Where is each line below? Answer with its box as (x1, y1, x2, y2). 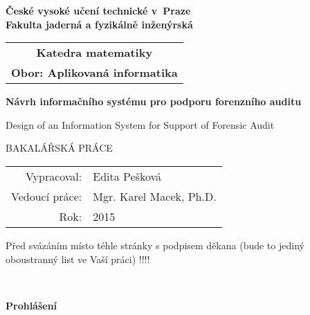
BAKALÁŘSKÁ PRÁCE (6, 141, 113, 155)
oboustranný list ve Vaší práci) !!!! (6, 251, 150, 266)
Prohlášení (6, 298, 57, 312)
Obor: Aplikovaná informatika (11, 64, 178, 81)
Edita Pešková (93, 168, 162, 184)
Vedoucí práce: (11, 188, 82, 204)
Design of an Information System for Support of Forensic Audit (6, 117, 275, 132)
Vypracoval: (25, 168, 82, 184)
